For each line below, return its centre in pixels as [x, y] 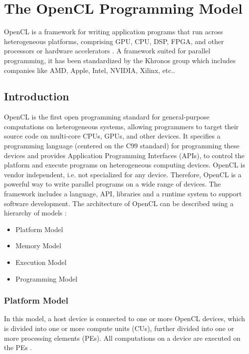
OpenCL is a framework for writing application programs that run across [113, 32]
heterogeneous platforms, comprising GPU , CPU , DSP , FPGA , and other [114, 41]
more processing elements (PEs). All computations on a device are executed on [122, 338]
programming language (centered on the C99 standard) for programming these [122, 146]
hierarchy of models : [35, 213]
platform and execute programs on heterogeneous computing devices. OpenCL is [124, 165]
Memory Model [38, 246]
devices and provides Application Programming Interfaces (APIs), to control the [124, 155]
